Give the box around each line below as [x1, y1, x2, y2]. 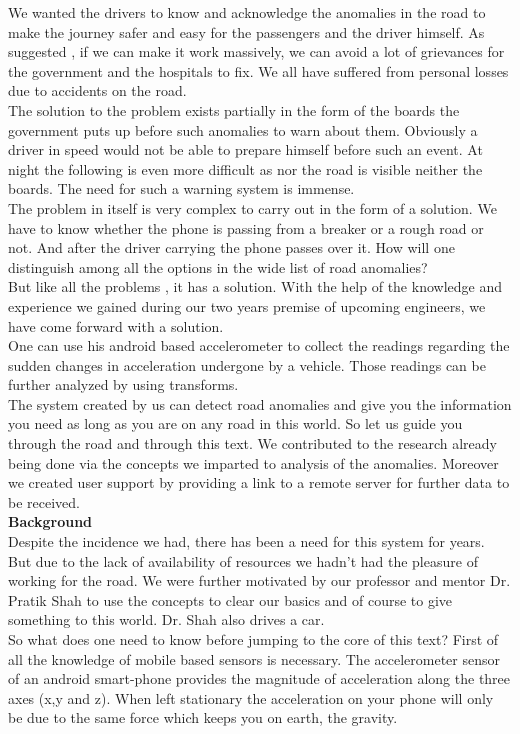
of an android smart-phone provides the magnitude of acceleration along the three [8, 668, 511, 689]
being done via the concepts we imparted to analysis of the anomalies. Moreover [8, 452, 499, 473]
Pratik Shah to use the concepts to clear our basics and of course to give [8, 589, 453, 610]
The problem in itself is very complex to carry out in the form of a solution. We [8, 197, 497, 218]
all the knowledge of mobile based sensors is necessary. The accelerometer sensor [8, 648, 500, 669]
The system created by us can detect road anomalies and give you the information [8, 393, 512, 414]
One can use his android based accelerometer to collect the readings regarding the [8, 335, 510, 356]
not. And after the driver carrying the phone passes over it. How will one [8, 237, 455, 258]
